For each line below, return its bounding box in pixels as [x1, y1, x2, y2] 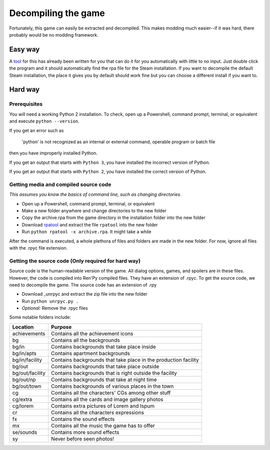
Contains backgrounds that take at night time [50, 376, 157, 383]
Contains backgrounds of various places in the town [50, 382, 174, 389]
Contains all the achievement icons [50, 330, 133, 337]
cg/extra [12, 396, 32, 403]
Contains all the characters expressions [50, 409, 144, 416]
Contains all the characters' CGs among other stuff [50, 389, 171, 396]
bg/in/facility [12, 356, 42, 363]
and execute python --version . [9, 118, 79, 124]
